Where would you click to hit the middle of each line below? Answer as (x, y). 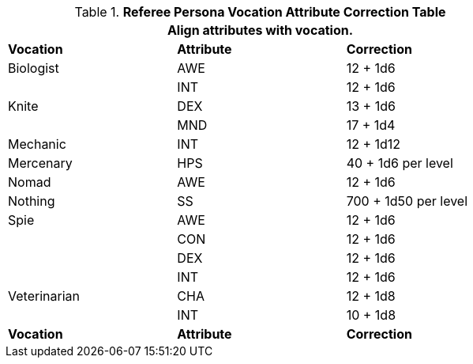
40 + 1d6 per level (400, 163)
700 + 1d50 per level (407, 201)
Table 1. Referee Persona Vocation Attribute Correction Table (260, 12)
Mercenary (40, 163)
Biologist (34, 68)
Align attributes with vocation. (260, 30)
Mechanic (37, 144)
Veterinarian (44, 296)
